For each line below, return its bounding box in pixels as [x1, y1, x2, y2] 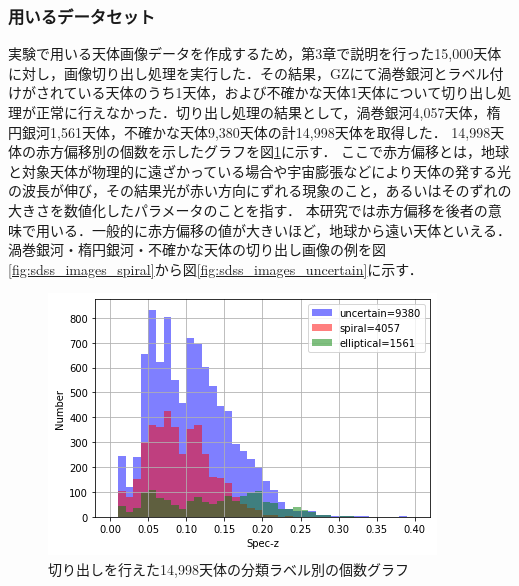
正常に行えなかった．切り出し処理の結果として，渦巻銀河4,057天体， [35, 102, 487, 122]
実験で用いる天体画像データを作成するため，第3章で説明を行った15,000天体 [8, 43, 502, 64]
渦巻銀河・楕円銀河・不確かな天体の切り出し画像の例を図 [8, 239, 386, 260]
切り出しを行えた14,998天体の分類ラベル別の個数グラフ [48, 558, 409, 579]
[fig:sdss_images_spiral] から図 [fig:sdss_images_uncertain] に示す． [8, 258, 423, 279]
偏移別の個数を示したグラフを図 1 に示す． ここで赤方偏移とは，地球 [63, 141, 510, 162]
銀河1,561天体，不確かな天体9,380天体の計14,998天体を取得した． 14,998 [21, 121, 491, 142]
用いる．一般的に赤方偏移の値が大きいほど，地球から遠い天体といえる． [35, 219, 511, 240]
